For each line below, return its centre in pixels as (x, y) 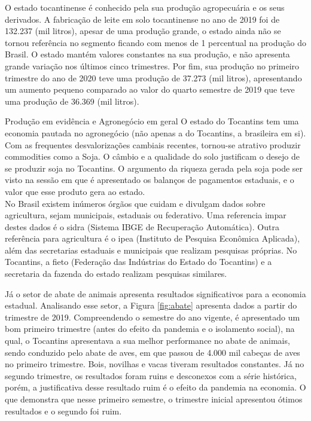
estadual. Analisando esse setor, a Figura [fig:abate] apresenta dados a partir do (151, 305)
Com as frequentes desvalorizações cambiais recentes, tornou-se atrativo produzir (153, 144)
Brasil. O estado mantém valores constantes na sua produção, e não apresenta (147, 54)
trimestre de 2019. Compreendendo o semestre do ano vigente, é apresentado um (153, 317)
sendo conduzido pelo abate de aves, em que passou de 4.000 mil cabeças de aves (153, 352)
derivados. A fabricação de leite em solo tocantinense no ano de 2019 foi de (142, 19)
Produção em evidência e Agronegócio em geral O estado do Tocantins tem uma (152, 121)
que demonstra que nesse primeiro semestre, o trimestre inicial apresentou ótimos (154, 399)
